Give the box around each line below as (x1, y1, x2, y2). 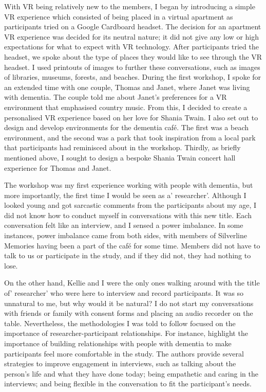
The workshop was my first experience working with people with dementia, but (4, 180, 253, 190)
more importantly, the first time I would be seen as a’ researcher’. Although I (4, 189, 246, 200)
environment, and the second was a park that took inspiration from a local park (4, 132, 256, 142)
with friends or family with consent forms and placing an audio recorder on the (4, 308, 253, 318)
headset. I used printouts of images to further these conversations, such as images (4, 61, 260, 72)
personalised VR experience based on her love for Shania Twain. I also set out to (4, 112, 258, 122)
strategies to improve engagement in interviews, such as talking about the (4, 358, 236, 369)
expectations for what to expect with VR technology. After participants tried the (4, 41, 259, 52)
